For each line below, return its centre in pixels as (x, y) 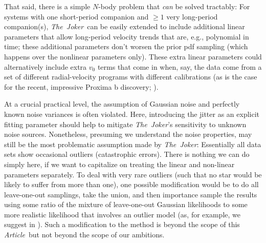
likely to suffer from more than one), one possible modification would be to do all (131, 184)
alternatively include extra (46, 66)
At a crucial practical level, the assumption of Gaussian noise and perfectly (122, 104)
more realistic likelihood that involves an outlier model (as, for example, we (122, 214)
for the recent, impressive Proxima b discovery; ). (81, 86)
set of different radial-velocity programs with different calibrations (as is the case (131, 77)
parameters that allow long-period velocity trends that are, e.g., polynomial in (127, 36)
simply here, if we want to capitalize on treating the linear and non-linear (119, 164)
